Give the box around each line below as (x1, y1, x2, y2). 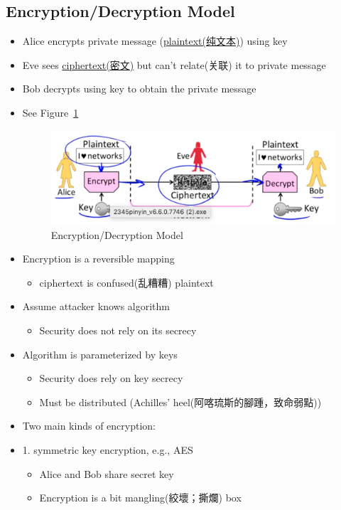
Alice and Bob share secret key (39, 466, 174, 481)
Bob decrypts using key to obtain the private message (22, 81, 256, 96)
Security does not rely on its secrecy (39, 322, 197, 337)
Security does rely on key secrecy (39, 371, 183, 386)
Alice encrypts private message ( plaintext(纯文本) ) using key (22, 33, 288, 48)
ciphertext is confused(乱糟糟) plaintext (39, 275, 214, 289)
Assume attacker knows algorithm (22, 299, 170, 314)
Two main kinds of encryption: (22, 418, 156, 433)
